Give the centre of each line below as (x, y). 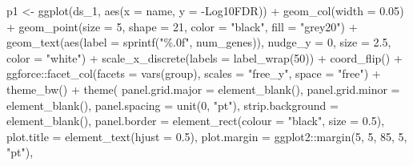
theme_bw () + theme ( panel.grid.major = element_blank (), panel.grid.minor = (203, 89)
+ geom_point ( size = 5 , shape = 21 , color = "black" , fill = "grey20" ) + (182, 26)
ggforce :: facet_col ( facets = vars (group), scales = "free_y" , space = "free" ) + (194, 73)
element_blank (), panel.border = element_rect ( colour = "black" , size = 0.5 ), (196, 121)
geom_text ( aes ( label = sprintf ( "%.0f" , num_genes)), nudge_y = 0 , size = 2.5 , (199, 42)
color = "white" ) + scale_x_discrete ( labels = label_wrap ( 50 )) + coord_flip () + (204, 57)
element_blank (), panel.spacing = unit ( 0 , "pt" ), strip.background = (172, 105)
